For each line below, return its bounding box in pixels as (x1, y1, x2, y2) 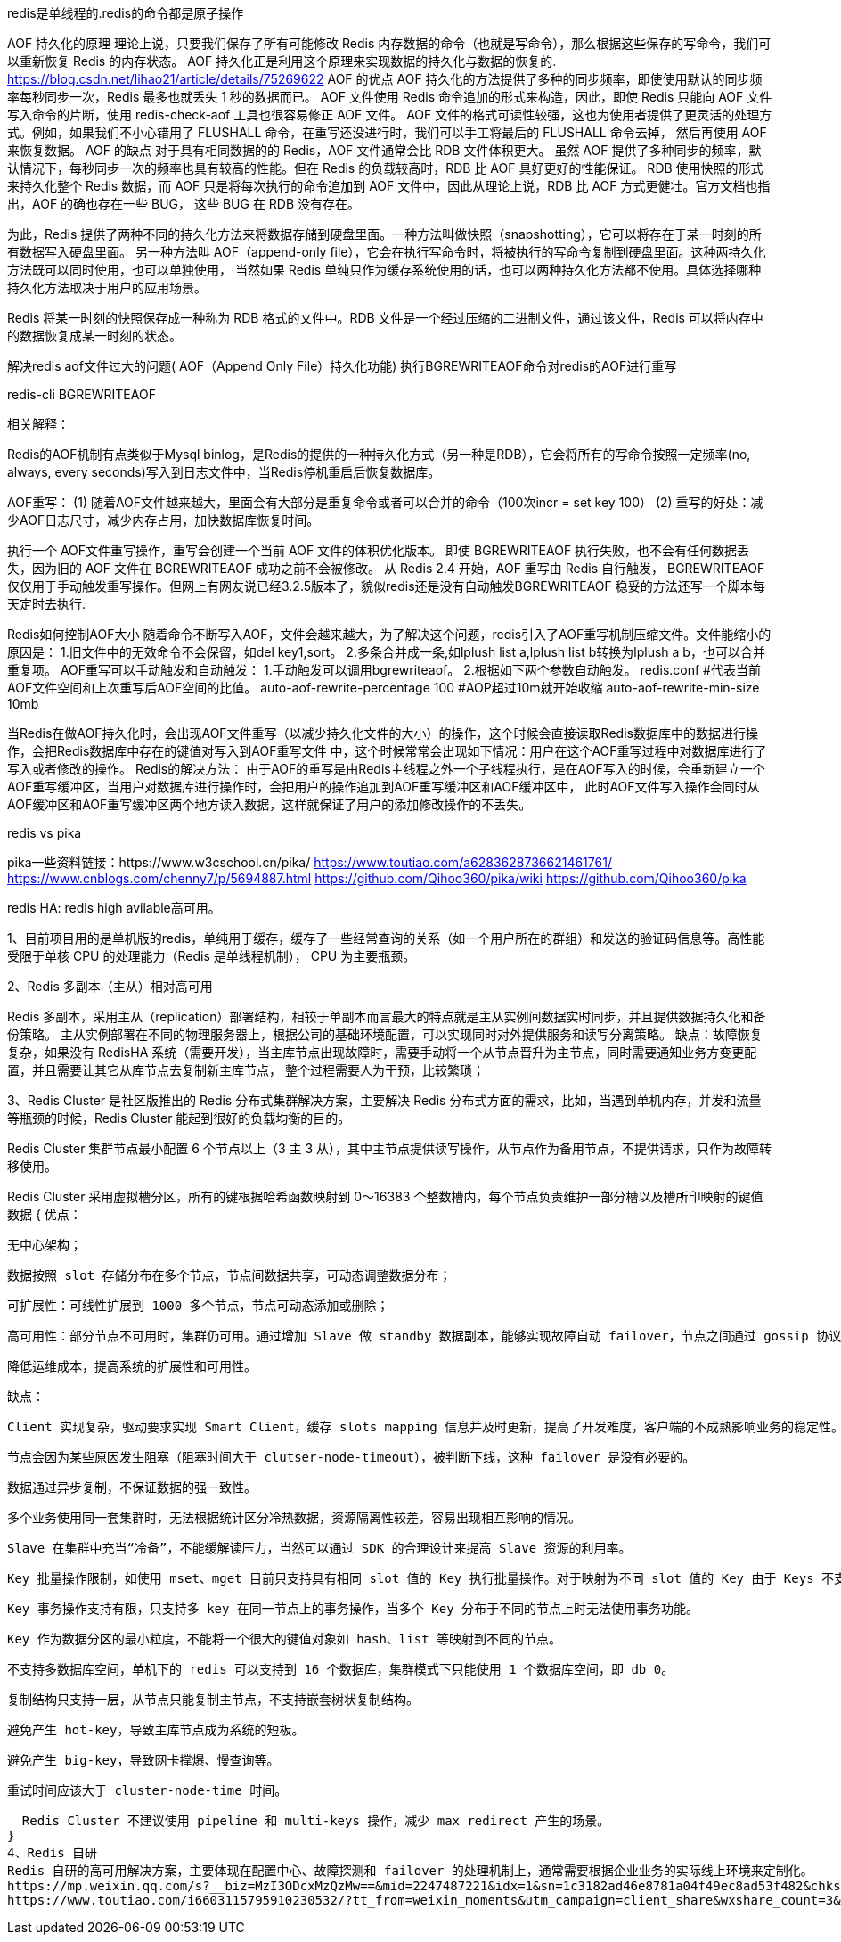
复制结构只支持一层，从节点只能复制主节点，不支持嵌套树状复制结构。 (7, 1692, 419, 1707)
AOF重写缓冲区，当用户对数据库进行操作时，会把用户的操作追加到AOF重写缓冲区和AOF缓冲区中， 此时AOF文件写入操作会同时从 (7, 779, 760, 794)
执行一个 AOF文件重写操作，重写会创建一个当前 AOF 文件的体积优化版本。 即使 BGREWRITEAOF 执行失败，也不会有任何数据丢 (7, 543, 750, 558)
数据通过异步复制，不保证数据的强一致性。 (7, 1480, 257, 1495)
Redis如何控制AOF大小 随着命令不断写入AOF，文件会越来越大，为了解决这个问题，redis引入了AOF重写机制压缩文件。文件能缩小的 (7, 627, 772, 642)
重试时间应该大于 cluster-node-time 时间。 (7, 1783, 288, 1798)
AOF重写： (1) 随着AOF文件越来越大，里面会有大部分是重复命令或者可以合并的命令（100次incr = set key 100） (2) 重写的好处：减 (7, 495, 763, 510)
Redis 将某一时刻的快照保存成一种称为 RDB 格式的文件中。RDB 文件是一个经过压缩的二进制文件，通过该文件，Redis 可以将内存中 (7, 310, 763, 325)
